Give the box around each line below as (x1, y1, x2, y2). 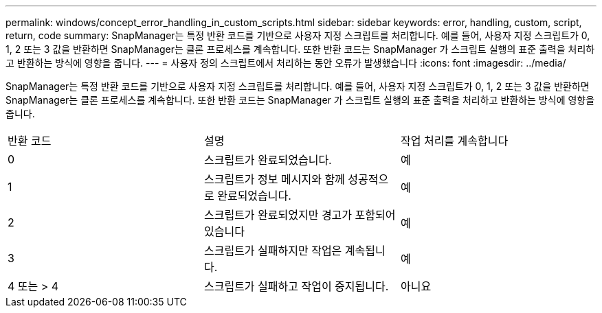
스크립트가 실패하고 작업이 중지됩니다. (203, 279, 389, 293)
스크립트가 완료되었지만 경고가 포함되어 (203, 208, 396, 222)
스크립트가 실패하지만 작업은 (203, 244, 342, 257)
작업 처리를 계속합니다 (400, 134, 509, 148)
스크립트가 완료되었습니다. (203, 153, 332, 167)
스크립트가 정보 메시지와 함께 (203, 172, 345, 186)
